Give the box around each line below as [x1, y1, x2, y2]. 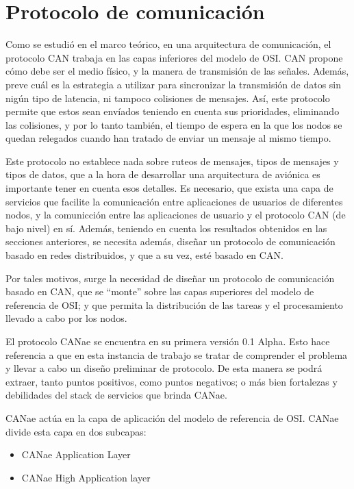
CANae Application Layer [21, 447, 131, 462]
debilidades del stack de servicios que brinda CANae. [5, 388, 227, 402]
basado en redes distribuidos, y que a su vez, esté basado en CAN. [5, 248, 283, 262]
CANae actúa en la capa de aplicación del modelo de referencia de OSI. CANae [5, 410, 339, 425]
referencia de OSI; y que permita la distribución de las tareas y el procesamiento [5, 297, 343, 312]
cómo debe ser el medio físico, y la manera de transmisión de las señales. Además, [5, 64, 349, 78]
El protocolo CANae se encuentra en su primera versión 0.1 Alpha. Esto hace [5, 334, 330, 348]
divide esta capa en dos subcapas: [5, 424, 147, 438]
